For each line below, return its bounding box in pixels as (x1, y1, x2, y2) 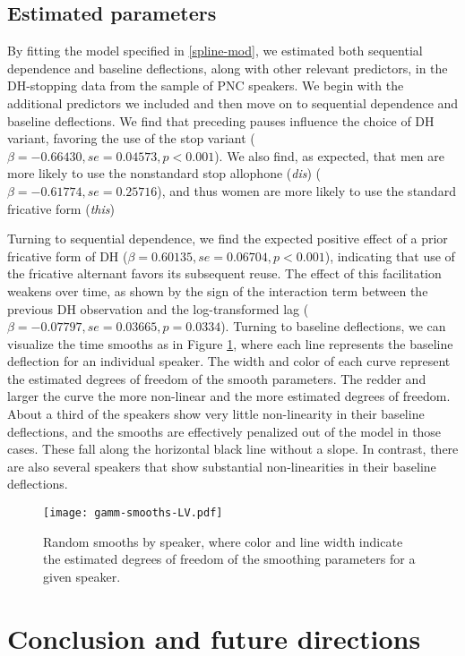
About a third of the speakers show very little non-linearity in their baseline (7, 405, 425, 423)
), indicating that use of (324, 246, 455, 265)
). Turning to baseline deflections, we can (220, 317, 446, 336)
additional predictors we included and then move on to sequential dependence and (7, 93, 459, 112)
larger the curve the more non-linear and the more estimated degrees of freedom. (7, 387, 451, 405)
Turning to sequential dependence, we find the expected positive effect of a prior (7, 229, 448, 248)
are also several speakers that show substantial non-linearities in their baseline (7, 456, 436, 475)
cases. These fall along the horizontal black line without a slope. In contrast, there (7, 439, 459, 458)
